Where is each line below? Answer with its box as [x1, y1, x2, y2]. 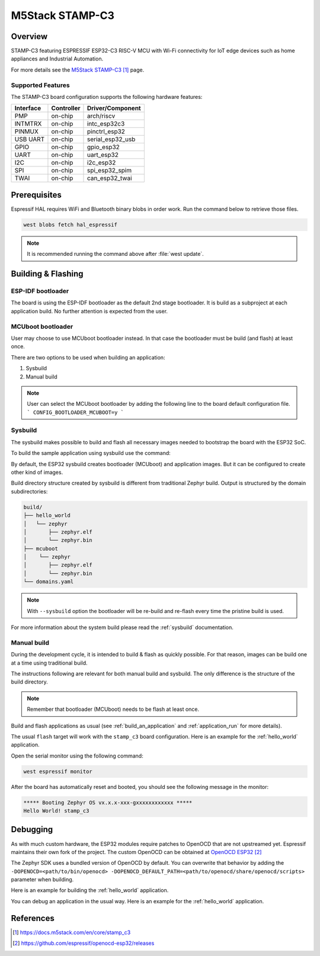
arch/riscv [87, 112, 116, 120]
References [11, 913, 55, 923]
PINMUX [14, 127, 39, 136]
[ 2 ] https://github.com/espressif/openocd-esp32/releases [12, 939, 155, 947]
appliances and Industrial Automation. [11, 55, 104, 62]
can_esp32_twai [87, 174, 133, 182]
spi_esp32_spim [87, 166, 132, 175]
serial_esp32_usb [87, 135, 136, 143]
